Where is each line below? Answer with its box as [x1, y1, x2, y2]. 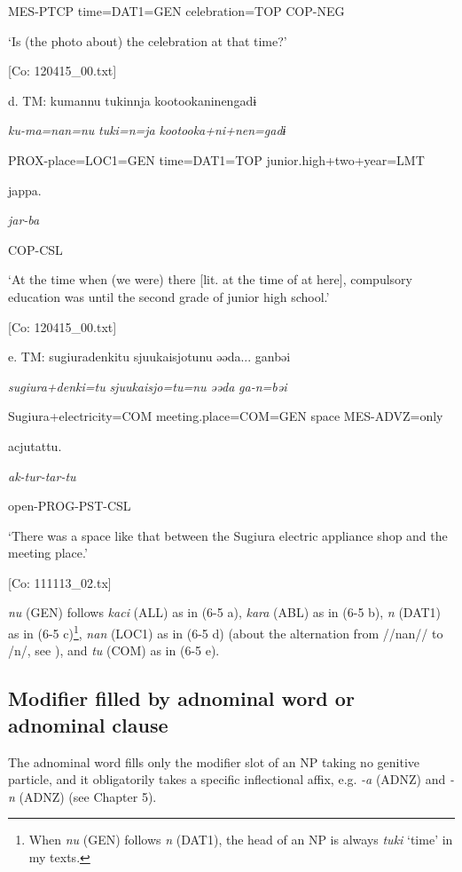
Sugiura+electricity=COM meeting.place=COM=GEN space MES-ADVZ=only [8, 407, 443, 425]
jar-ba [8, 210, 40, 229]
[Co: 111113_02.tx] [8, 573, 112, 591]
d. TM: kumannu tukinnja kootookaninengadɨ [8, 91, 257, 109]
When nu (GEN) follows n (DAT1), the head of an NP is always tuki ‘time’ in [28, 830, 453, 849]
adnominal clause [8, 710, 168, 738]
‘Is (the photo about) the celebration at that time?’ [8, 31, 287, 50]
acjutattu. [8, 436, 62, 455]
